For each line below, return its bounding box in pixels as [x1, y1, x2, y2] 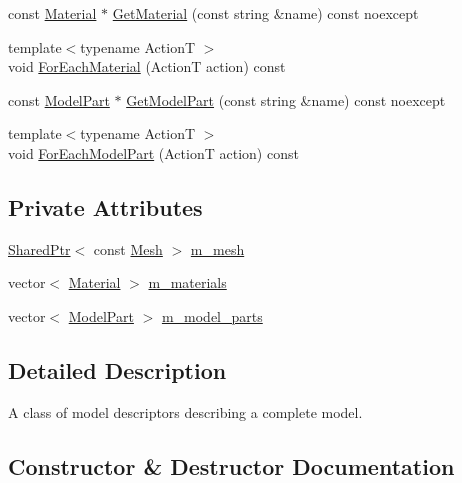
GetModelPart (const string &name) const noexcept [126, 89, 446, 110]
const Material [8, 3, 97, 23]
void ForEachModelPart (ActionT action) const [8, 142, 299, 163]
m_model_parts [161, 305, 263, 326]
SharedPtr [8, 238, 71, 259]
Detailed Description [8, 354, 227, 385]
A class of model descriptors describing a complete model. [8, 401, 363, 422]
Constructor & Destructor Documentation [8, 450, 455, 481]
